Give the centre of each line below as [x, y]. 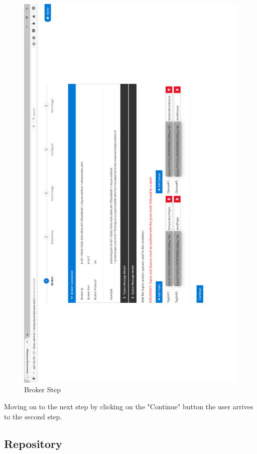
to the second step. [33, 416]
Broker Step [42, 389]
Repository [33, 443]
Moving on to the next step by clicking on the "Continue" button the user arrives [129, 406]
